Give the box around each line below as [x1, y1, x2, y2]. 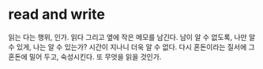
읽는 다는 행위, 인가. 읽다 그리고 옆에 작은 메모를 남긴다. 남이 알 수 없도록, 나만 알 [8, 32, 256, 42]
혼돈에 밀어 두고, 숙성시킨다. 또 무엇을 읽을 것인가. [8, 52, 162, 61]
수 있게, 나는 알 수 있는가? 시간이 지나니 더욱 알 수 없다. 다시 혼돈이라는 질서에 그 [8, 42, 255, 52]
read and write [8, 5, 105, 24]
